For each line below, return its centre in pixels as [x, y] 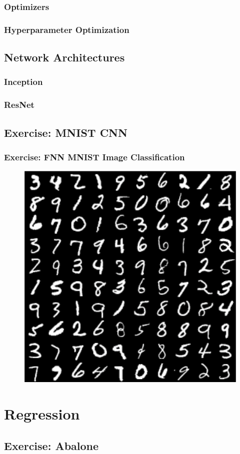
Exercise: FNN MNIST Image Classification [94, 157]
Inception [23, 82]
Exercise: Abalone [51, 445]
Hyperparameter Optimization [67, 29]
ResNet [19, 105]
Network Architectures [64, 57]
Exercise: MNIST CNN [66, 132]
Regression [42, 414]
